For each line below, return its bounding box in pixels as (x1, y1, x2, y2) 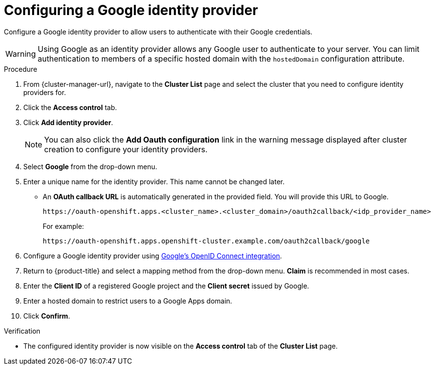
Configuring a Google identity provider (4, 2, 258, 18)
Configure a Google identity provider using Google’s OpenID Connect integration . (23, 251, 282, 260)
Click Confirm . (23, 311, 70, 320)
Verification (4, 326, 41, 335)
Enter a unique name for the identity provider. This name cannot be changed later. (23, 177, 285, 186)
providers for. (23, 88, 66, 96)
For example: (43, 222, 84, 230)
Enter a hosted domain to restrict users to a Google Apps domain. (23, 296, 232, 305)
